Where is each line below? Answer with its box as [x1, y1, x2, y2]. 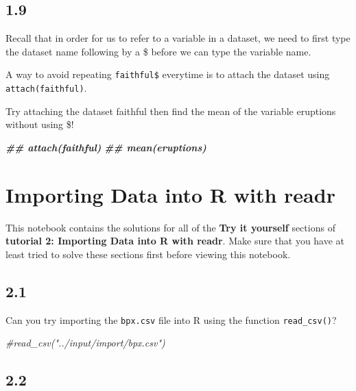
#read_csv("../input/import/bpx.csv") [5, 336, 165, 350]
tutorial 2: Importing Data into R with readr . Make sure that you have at [5, 234, 345, 248]
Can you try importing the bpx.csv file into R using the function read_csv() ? [5, 312, 337, 327]
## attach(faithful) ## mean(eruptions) [5, 140, 206, 154]
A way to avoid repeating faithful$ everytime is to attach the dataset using [5, 67, 330, 81]
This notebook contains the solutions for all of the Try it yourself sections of [5, 220, 335, 234]
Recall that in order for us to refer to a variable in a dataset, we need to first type [5, 31, 351, 45]
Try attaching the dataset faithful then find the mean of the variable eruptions [5, 103, 336, 118]
